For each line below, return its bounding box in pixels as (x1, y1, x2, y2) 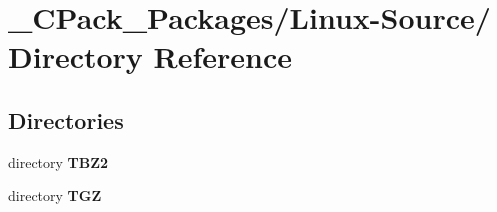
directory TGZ (8, 185, 102, 206)
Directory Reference (8, 36, 293, 77)
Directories (8, 104, 124, 135)
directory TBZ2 (8, 151, 109, 172)
